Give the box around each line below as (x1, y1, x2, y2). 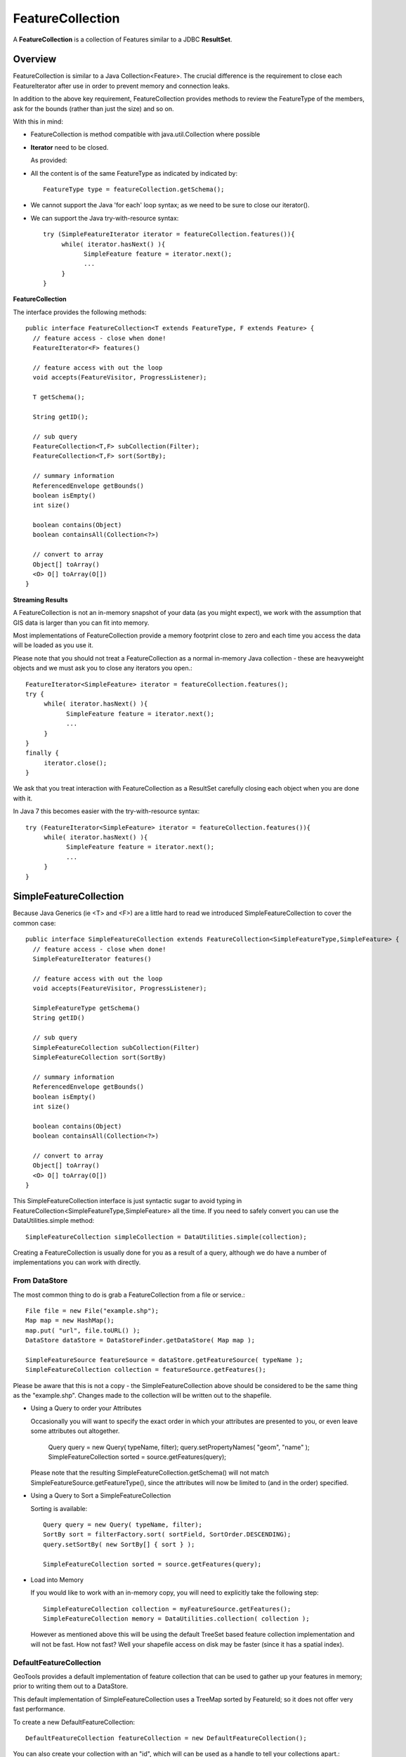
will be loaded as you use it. (13, 641, 94, 649)
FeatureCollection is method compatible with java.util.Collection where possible (30, 130, 261, 138)
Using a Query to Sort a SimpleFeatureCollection (30, 1491, 171, 1500)
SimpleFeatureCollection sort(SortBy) (32, 1053, 166, 1061)
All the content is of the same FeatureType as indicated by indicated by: (30, 169, 238, 177)
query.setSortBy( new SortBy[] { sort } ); (43, 1540, 195, 1548)
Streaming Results (13, 595, 68, 604)
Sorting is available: (30, 1504, 88, 1512)
